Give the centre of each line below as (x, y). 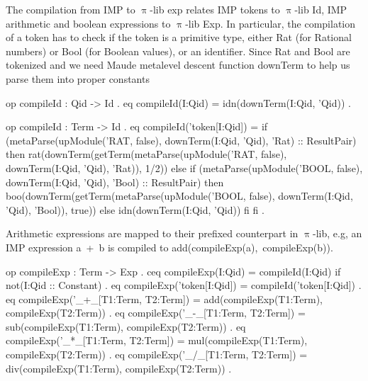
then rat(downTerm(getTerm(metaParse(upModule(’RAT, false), (146, 154)
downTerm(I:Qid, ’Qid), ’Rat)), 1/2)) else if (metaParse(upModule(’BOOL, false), (184, 167)
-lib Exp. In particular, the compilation (271, 23)
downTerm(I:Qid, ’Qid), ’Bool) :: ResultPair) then (115, 182)
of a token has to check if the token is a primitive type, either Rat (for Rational (179, 37)
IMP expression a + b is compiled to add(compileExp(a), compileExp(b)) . (169, 247)
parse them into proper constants (78, 78)
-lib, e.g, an (338, 233)
